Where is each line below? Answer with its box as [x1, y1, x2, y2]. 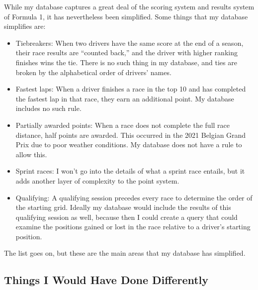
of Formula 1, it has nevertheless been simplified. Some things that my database [4, 11, 248, 21]
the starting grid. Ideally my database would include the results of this [15, 202, 231, 212]
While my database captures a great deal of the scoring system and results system [4, 1, 255, 11]
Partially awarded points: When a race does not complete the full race [15, 119, 230, 130]
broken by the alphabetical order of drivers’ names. [15, 67, 172, 77]
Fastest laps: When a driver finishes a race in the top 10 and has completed [15, 84, 246, 94]
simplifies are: [4, 21, 46, 31]
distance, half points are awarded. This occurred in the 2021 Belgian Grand [15, 129, 246, 140]
